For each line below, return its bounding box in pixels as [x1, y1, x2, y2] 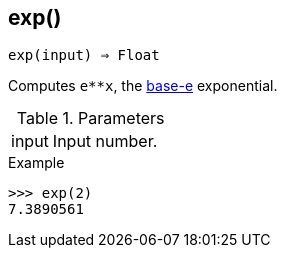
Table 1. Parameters [16, 108, 165, 129]
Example [8, 154, 65, 172]
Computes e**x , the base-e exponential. [8, 77, 278, 95]
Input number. [52, 131, 158, 152]
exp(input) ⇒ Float [8, 47, 160, 64]
